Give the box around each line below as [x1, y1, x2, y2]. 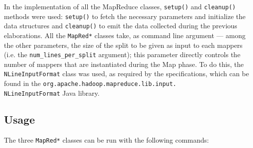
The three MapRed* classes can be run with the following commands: [4, 134, 209, 145]
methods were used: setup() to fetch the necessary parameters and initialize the [4, 11, 246, 21]
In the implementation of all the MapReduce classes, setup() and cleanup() [4, 1, 236, 11]
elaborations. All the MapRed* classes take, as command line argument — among [4, 30, 246, 40]
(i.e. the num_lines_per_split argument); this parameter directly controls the [4, 49, 241, 60]
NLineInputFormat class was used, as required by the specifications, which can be [4, 68, 249, 79]
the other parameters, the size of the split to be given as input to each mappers [4, 40, 243, 50]
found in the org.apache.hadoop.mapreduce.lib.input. [4, 78, 177, 88]
